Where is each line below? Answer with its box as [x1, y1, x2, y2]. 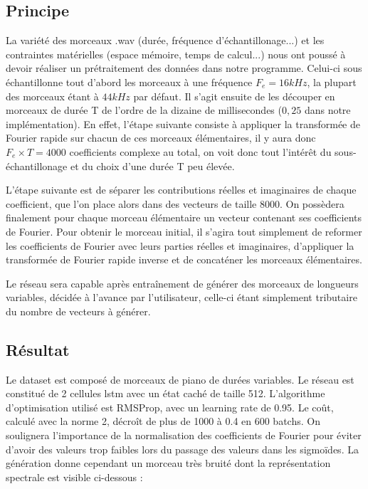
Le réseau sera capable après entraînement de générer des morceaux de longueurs [6, 275, 359, 290]
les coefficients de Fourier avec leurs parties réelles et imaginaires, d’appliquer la [6, 238, 354, 253]
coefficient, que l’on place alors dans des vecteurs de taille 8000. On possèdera [6, 196, 345, 211]
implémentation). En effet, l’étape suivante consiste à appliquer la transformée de [6, 116, 360, 131]
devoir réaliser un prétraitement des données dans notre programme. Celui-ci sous [6, 61, 362, 75]
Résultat [6, 338, 70, 360]
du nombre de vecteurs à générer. [6, 303, 151, 318]
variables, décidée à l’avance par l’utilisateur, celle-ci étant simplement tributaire [6, 290, 357, 305]
